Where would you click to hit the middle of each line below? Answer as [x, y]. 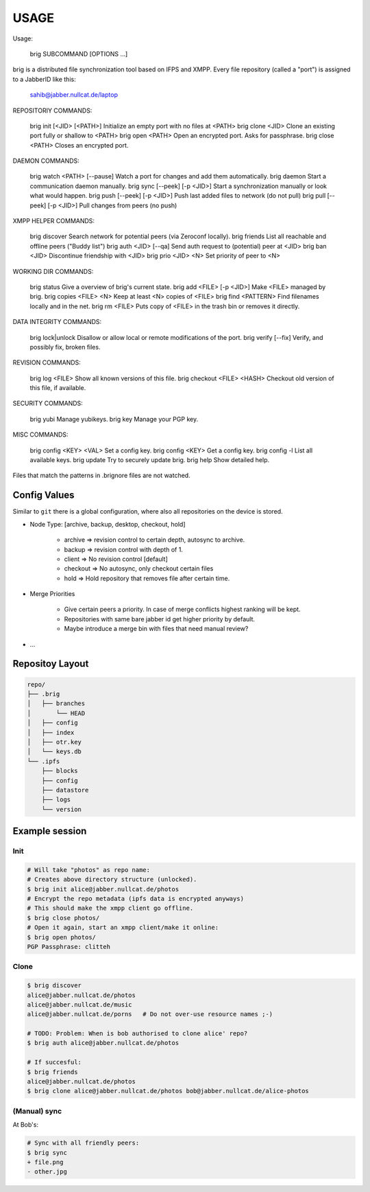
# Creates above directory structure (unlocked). [112, 880]
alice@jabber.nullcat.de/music [80, 1005]
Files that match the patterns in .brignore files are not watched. [102, 475]
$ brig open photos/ [61, 937]
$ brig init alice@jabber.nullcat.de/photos [103, 889]
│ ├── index [51, 732]
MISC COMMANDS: [40, 435]
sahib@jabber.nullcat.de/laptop [74, 95]
